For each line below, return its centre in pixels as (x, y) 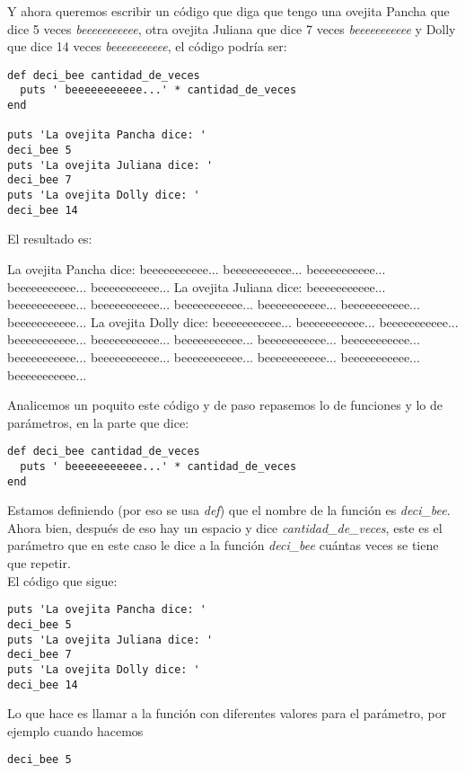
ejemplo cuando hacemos (75, 730)
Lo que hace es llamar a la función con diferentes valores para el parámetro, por (227, 713)
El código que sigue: (62, 580)
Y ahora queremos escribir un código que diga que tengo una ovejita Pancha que (228, 11)
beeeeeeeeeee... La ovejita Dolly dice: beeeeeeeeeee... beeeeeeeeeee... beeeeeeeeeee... (233, 321)
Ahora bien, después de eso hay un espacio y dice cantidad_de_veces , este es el (225, 527)
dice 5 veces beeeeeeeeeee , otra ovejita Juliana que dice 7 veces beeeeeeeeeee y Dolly (232, 28)
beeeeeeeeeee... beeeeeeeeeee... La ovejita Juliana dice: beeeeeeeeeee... (197, 286)
